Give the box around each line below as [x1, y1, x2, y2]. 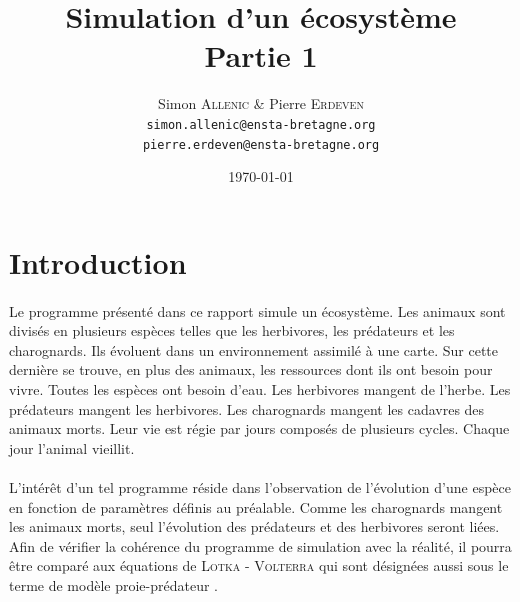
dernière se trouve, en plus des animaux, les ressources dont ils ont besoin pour [9, 359, 493, 380]
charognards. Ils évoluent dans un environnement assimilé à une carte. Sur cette [9, 339, 499, 360]
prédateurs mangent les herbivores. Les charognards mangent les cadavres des [9, 398, 485, 419]
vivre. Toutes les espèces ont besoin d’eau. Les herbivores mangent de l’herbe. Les [9, 378, 511, 399]
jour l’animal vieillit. [9, 437, 135, 458]
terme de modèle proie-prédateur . [9, 574, 218, 595]
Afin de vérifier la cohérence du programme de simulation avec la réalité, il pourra [9, 535, 512, 556]
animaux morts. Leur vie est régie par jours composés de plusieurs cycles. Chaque [9, 418, 510, 439]
